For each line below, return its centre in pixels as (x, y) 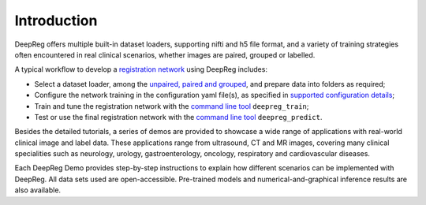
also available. (38, 190)
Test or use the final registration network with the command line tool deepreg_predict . (178, 117)
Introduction (56, 20)
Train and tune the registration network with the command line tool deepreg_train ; (172, 106)
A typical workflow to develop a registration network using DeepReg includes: (141, 69)
